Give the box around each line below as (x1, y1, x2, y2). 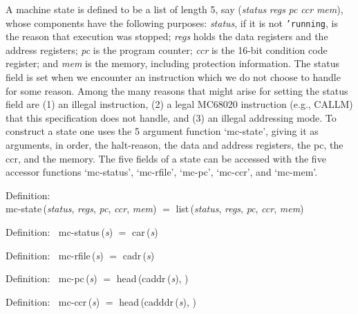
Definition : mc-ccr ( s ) (6, 294, 100, 308)
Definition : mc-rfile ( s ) (6, 248, 104, 262)
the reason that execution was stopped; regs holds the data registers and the (6, 29, 328, 44)
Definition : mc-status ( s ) (6, 224, 113, 239)
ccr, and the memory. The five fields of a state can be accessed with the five (6, 151, 326, 165)
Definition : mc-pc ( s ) (6, 271, 97, 286)
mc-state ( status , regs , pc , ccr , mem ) (6, 201, 157, 216)
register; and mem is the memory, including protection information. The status (6, 56, 339, 71)
